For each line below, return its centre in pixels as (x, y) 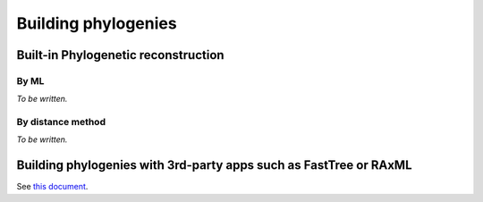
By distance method (61, 122)
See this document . (52, 187)
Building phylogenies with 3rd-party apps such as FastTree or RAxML (214, 165)
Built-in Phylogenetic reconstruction (120, 55)
